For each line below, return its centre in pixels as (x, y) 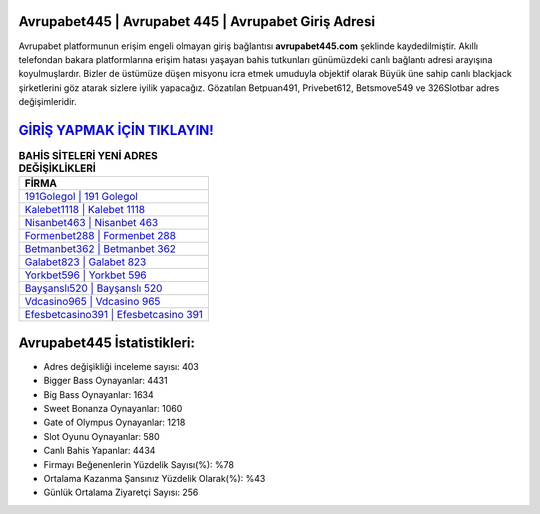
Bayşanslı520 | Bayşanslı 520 (93, 288)
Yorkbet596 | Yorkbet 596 (85, 275)
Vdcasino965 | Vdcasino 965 (92, 302)
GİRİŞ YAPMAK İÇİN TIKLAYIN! (116, 130)
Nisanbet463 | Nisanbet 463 (91, 223)
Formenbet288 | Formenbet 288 (100, 236)
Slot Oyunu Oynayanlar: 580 (101, 436)
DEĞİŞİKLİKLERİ (57, 168)
